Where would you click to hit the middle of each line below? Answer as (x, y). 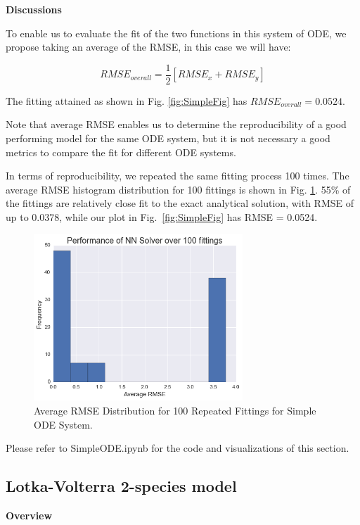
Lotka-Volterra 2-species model (121, 486)
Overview (29, 515)
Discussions (34, 9)
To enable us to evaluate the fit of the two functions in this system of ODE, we (176, 33)
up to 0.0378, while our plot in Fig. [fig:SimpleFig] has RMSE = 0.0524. (162, 217)
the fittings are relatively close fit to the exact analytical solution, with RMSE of (180, 203)
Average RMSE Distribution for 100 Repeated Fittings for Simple (175, 411)
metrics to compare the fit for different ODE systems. (121, 152)
